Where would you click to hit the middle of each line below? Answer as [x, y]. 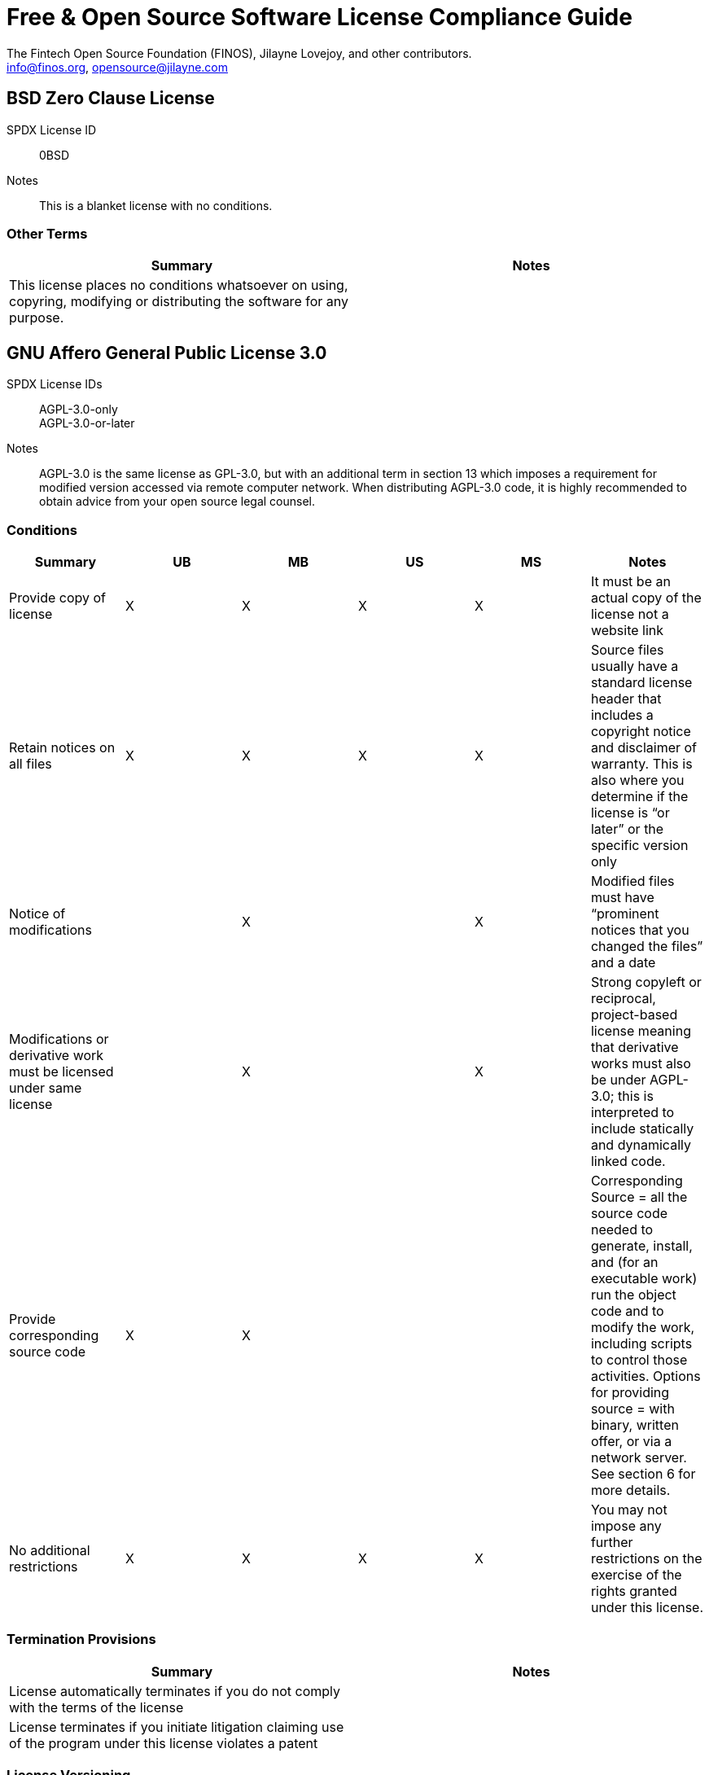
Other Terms [47, 233]
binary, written [635, 1424]
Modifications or [59, 1039]
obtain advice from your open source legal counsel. [177, 502]
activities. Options [646, 1376]
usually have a [635, 666]
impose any [626, 1525]
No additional [50, 1550]
